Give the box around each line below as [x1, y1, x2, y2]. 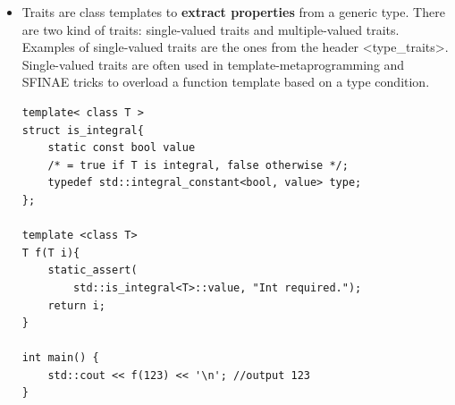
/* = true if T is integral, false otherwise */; [47, 158, 349, 172]
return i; [47, 299, 105, 312]
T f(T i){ [21, 246, 80, 259]
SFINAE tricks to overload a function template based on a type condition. [21, 72, 430, 91]
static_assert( [47, 264, 138, 277]
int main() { [21, 351, 99, 365]
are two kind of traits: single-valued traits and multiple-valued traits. [21, 20, 400, 38]
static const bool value [47, 141, 196, 155]
